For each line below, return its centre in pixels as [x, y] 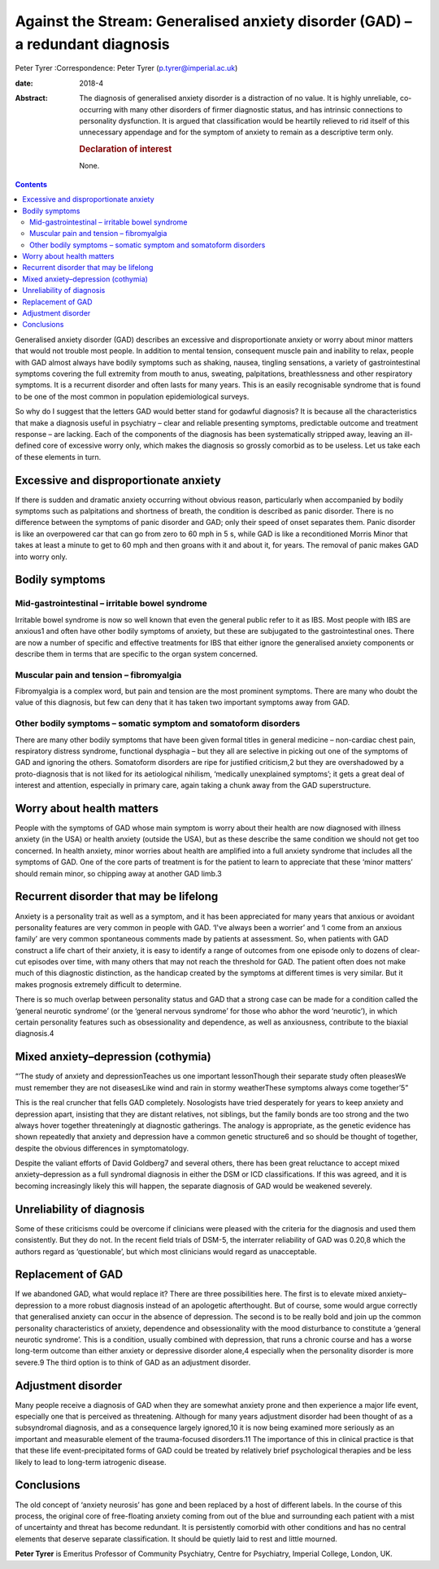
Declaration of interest [126, 149]
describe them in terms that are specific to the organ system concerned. [136, 653]
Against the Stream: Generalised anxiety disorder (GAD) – [213, 21]
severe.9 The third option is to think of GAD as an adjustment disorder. [133, 1362]
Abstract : [31, 98]
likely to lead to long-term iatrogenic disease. [91, 1462]
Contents [31, 184]
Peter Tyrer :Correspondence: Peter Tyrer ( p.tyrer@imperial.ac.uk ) [126, 68]
